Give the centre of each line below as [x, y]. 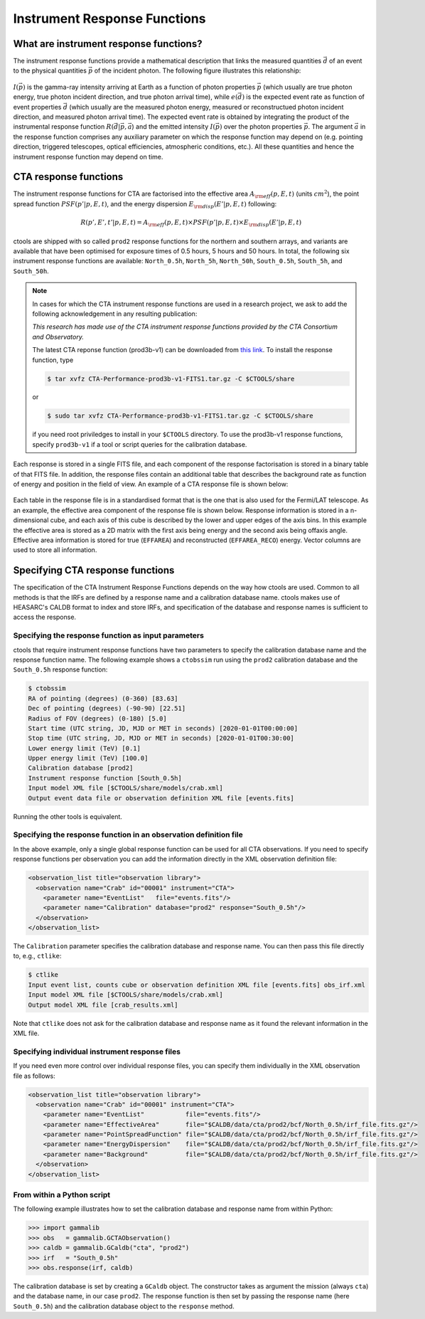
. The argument [330, 127]
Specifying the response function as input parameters [108, 635]
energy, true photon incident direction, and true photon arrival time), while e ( [125, 97]
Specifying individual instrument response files [97, 1052]
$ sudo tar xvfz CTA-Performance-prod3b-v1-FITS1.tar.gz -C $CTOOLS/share [181, 416]
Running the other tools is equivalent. [68, 816]
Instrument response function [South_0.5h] [105, 778]
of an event [346, 61]
